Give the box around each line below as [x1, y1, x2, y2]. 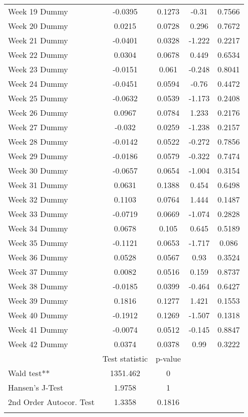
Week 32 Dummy [8, 194, 68, 205]
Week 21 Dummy [8, 34, 68, 46]
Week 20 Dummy [8, 20, 68, 31]
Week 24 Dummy [8, 78, 68, 89]
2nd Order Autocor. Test [8, 396, 95, 408]
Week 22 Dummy [8, 49, 68, 60]
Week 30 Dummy [8, 165, 68, 176]
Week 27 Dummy [8, 121, 68, 133]
